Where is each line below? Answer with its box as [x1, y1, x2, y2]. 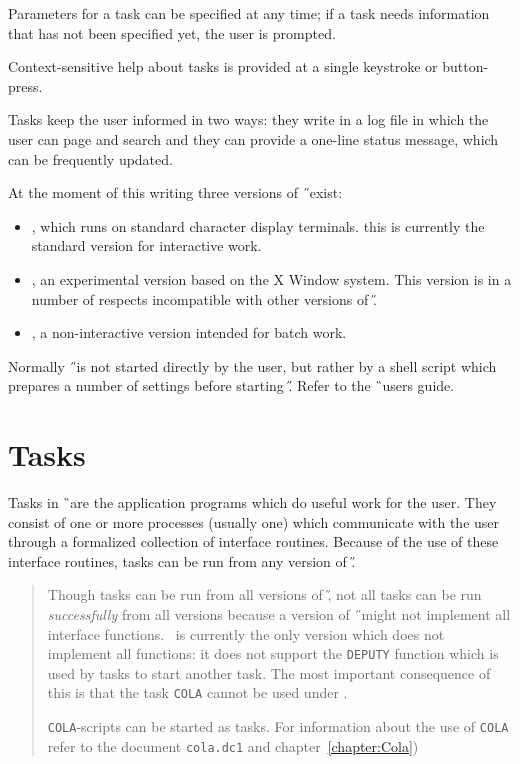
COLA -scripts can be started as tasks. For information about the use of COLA [47, 716, 509, 737]
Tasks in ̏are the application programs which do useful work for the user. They [8, 492, 497, 513]
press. [8, 75, 43, 96]
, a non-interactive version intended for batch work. [31, 322, 347, 343]
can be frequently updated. [8, 148, 173, 169]
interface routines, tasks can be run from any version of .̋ [8, 550, 356, 571]
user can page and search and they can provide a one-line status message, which [8, 128, 499, 149]
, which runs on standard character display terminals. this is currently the [31, 215, 485, 236]
